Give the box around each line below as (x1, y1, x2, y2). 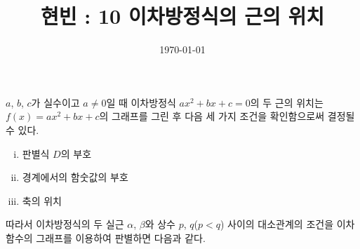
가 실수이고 (31, 95, 80, 109)
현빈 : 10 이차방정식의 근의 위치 (41, 1, 324, 30)
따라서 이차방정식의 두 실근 (6, 217, 124, 231)
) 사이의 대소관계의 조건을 (220, 217, 334, 231)
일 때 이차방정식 (106, 95, 176, 109)
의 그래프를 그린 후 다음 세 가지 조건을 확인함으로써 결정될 (99, 109, 355, 123)
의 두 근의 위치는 (250, 95, 324, 109)
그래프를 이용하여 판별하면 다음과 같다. (36, 230, 206, 245)
